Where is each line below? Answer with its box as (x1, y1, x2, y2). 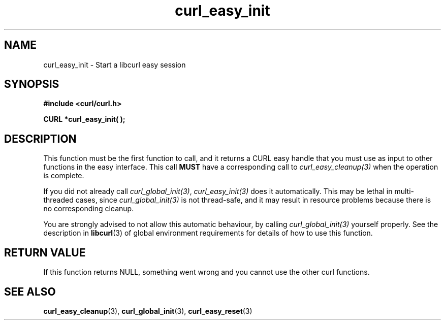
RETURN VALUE (4, 246, 86, 259)
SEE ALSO (4, 285, 56, 298)
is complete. (43, 171, 84, 180)
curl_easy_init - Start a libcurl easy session (43, 60, 186, 69)
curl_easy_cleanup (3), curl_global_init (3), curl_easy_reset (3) (43, 306, 252, 315)
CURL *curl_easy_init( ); (43, 115, 125, 124)
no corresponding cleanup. (43, 204, 134, 213)
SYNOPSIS (4, 78, 59, 91)
